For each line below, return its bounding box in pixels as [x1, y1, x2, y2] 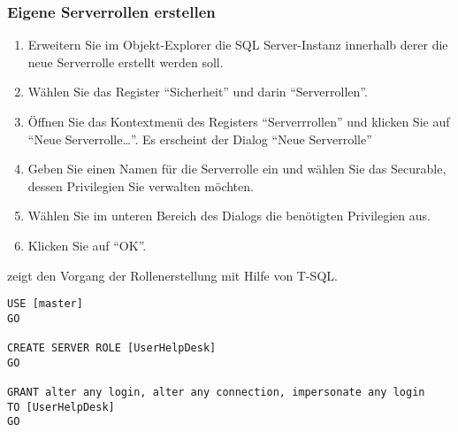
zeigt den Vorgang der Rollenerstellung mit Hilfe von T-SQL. [7, 266, 338, 284]
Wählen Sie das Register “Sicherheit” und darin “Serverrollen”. [27, 82, 368, 101]
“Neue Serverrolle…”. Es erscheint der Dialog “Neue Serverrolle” [27, 129, 372, 148]
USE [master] [7, 297, 83, 311]
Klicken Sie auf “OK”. [27, 235, 147, 254]
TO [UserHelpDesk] [7, 400, 115, 413]
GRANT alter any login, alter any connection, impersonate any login [7, 386, 425, 399]
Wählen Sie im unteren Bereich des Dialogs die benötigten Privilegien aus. [27, 206, 431, 225]
